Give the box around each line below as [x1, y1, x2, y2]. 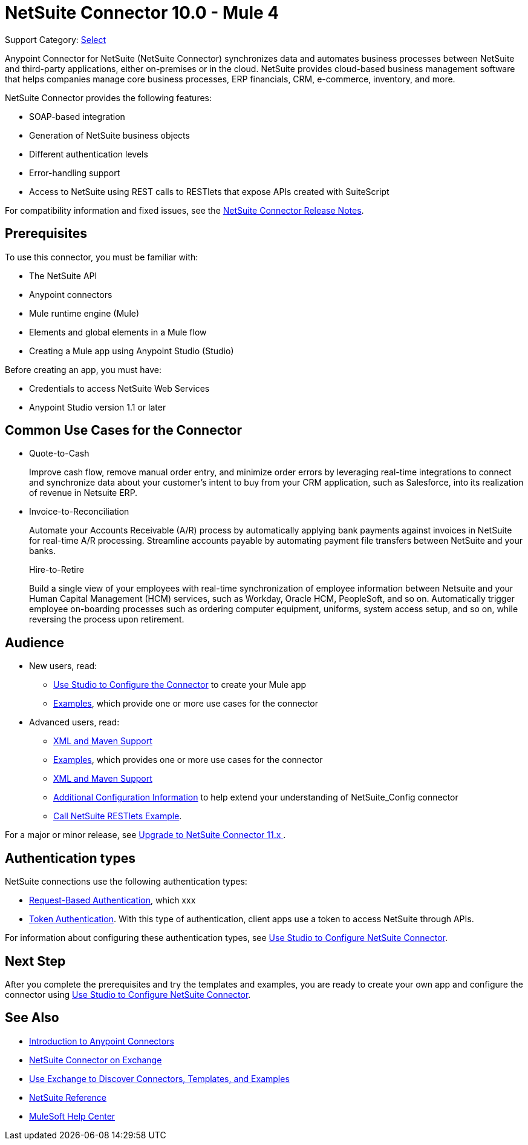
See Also [5, 1010, 59, 1026]
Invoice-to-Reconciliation [29, 506, 129, 517]
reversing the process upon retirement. [29, 614, 184, 625]
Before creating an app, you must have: [5, 364, 162, 375]
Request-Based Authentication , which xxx [29, 895, 196, 906]
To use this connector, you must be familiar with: [5, 251, 198, 262]
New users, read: [29, 661, 97, 671]
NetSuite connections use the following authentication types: [5, 876, 247, 887]
